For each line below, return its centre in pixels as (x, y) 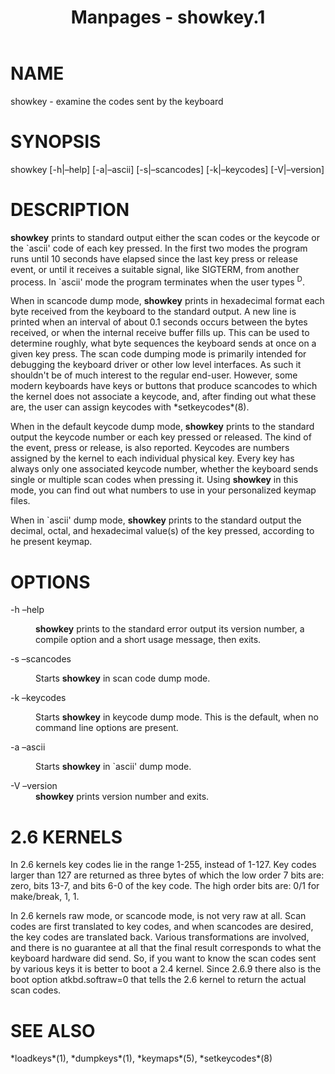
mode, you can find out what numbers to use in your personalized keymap (163, 490)
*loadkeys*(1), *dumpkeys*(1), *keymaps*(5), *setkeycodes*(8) (141, 1058)
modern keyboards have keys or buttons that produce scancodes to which (164, 386)
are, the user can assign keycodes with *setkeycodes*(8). (130, 407)
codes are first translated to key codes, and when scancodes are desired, (162, 927)
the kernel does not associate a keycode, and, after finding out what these (163, 397)
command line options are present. (107, 728)
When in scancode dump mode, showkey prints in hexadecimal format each (167, 301)
